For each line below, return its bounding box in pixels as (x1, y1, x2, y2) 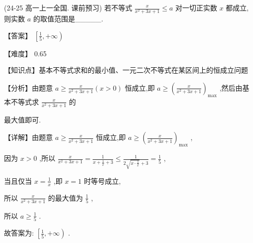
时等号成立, (84, 175, 121, 186)
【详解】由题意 (4, 132, 53, 142)
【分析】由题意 (4, 82, 53, 93)
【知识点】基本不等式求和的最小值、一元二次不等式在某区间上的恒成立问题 (4, 65, 248, 75)
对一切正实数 (175, 2, 218, 12)
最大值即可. (4, 114, 41, 124)
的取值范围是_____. (33, 13, 104, 24)
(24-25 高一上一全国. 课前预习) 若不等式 (4, 2, 132, 12)
